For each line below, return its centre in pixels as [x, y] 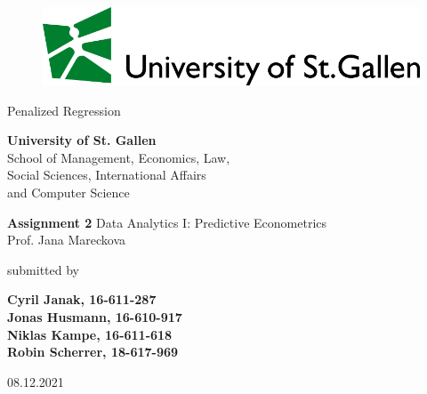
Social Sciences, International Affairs [107, 175]
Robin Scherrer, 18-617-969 [93, 352]
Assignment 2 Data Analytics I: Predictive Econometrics [167, 222]
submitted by [43, 269]
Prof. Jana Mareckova [67, 240]
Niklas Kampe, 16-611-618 [90, 334]
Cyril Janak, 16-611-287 [82, 299]
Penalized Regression [64, 110]
